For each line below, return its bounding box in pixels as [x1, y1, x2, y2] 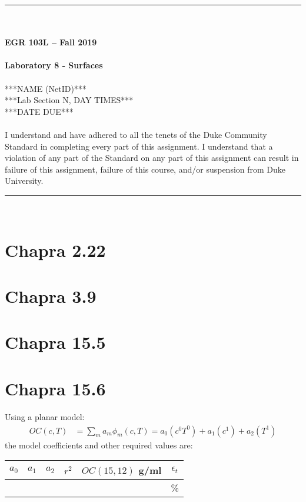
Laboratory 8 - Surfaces [5, 59, 103, 71]
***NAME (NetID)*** [5, 82, 87, 94]
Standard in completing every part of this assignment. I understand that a [5, 140, 273, 152]
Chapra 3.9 [5, 284, 97, 308]
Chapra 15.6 [5, 376, 106, 400]
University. [5, 174, 44, 187]
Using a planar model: [5, 410, 85, 422]
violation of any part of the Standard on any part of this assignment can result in [5, 151, 299, 164]
